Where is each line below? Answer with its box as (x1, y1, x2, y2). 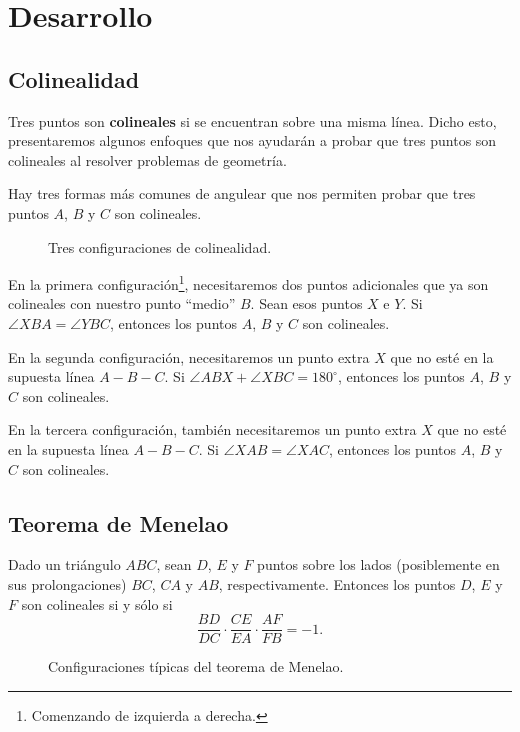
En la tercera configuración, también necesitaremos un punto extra (8, 419, 417, 440)
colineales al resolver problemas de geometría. (8, 149, 287, 170)
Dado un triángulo (8, 554, 121, 575)
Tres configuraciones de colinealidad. (48, 236, 272, 257)
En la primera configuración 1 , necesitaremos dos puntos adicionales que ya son (8, 271, 489, 294)
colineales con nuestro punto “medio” (8, 293, 236, 314)
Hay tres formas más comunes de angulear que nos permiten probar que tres (8, 183, 476, 204)
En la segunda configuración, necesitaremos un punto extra (8, 346, 370, 367)
